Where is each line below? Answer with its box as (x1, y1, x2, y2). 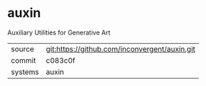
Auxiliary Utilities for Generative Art (7, 28, 111, 37)
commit (11, 55, 36, 65)
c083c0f (45, 55, 76, 65)
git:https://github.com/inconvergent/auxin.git (45, 44, 195, 54)
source (11, 44, 34, 54)
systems (11, 67, 39, 77)
